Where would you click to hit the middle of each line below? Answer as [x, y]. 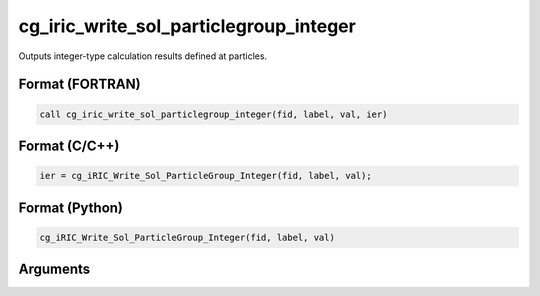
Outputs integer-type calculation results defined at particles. [143, 56]
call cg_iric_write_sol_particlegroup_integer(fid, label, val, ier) [213, 114]
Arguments [54, 269]
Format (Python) [71, 207]
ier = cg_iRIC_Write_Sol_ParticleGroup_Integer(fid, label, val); [205, 176]
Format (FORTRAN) [79, 84]
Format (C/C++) [69, 145]
